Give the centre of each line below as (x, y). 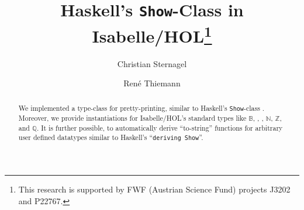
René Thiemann (152, 83)
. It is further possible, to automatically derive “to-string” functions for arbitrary (160, 127)
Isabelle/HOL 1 (152, 34)
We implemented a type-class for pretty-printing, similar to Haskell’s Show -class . (141, 108)
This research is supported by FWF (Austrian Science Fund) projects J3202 (154, 189)
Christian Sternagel (152, 63)
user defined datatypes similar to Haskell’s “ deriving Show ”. (111, 137)
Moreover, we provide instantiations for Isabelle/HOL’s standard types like (132, 118)
